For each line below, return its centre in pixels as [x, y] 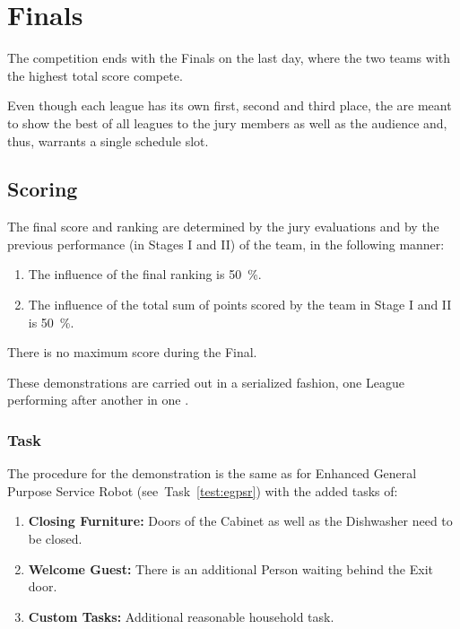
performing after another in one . [98, 400]
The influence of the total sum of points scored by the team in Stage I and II [240, 305]
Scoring [43, 189]
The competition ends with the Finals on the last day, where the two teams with [229, 58]
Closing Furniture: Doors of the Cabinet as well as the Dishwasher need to [240, 521]
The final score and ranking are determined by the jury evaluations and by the [223, 227]
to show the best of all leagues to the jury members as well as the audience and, [227, 122]
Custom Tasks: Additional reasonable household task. [181, 616]
